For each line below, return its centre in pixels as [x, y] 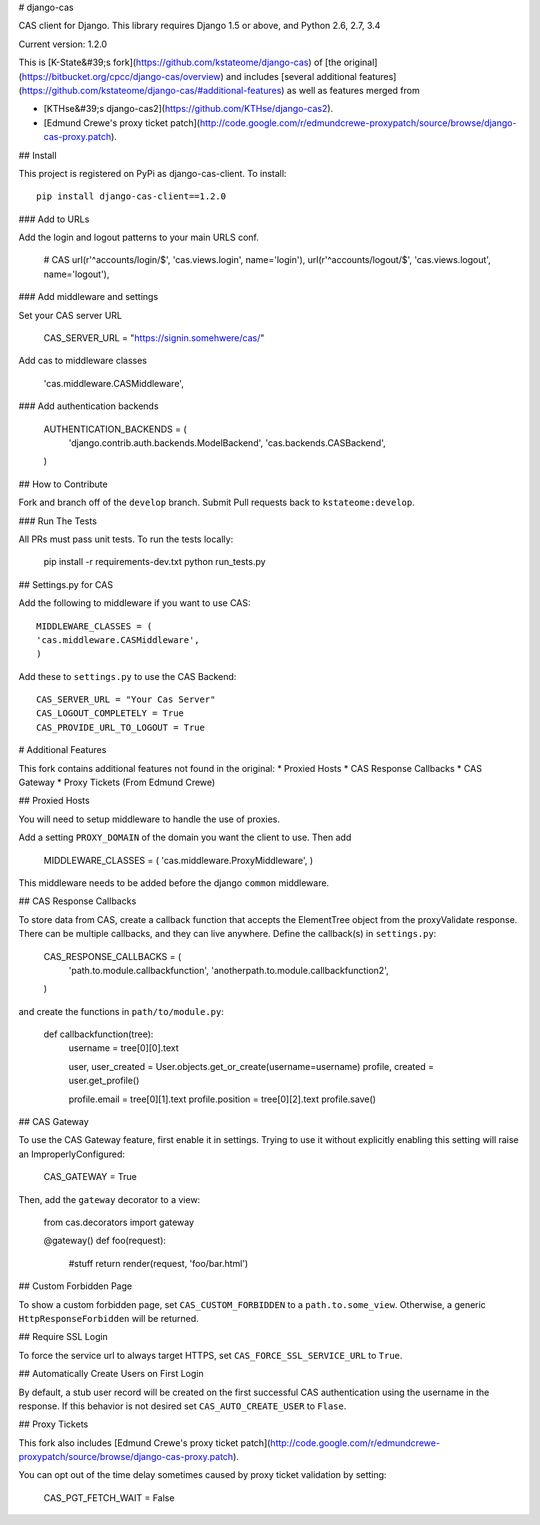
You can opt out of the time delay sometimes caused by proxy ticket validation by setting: [202, 1475]
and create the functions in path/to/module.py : [121, 1011]
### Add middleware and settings [88, 297]
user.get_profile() [104, 1081]
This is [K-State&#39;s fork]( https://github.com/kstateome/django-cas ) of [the [180, 62]
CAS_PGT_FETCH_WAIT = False [109, 1497]
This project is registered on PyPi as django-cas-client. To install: [152, 173]
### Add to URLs [54, 219]
